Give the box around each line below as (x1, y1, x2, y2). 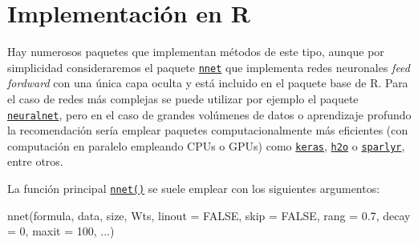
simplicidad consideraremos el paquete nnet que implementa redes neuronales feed (7, 58, 410, 75)
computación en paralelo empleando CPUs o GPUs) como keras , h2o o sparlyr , (7, 137, 405, 154)
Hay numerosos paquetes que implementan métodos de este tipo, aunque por (7, 43, 384, 60)
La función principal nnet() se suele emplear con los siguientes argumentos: (7, 180, 380, 197)
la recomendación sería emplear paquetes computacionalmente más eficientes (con (7, 122, 408, 139)
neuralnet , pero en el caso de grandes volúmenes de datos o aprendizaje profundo (7, 106, 412, 122)
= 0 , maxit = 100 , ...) (7, 223, 115, 239)
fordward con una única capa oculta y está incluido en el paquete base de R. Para (7, 74, 408, 91)
